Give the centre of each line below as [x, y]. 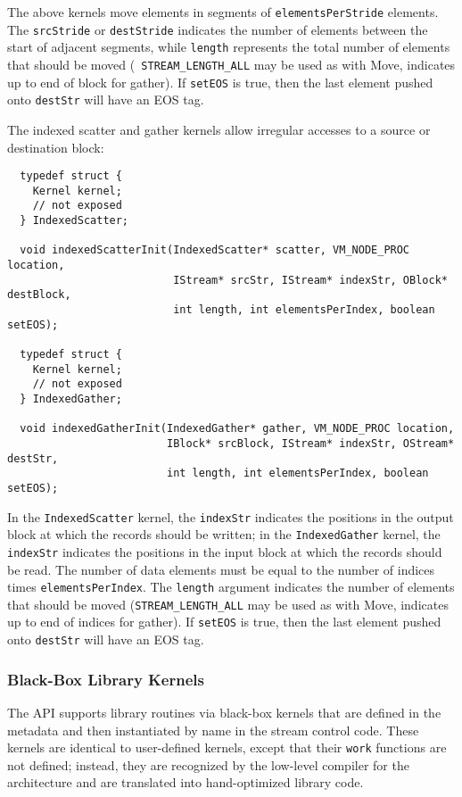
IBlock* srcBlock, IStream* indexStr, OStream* [310, 443]
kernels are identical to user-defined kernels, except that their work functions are [227, 747]
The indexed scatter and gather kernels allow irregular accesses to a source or [219, 129]
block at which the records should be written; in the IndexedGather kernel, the [224, 534]
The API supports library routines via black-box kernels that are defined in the [224, 712]
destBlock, [39, 295]
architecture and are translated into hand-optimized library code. [186, 782]
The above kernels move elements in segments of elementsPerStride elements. [223, 12]
